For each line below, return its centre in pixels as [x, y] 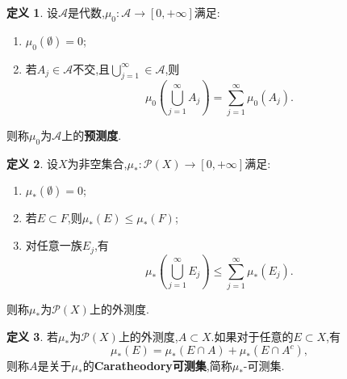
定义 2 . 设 [32, 163]
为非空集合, [97, 163]
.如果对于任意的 [252, 336]
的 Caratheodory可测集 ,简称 [157, 366]
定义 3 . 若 [32, 336]
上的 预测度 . [92, 135]
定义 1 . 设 [32, 12]
